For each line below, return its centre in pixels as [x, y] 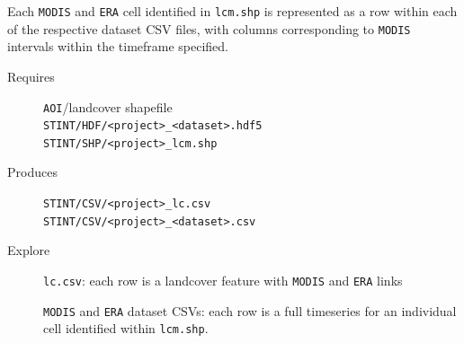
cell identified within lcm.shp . [126, 328]
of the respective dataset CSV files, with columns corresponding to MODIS [209, 28]
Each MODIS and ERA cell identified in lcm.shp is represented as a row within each [232, 11]
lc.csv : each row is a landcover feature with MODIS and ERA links [223, 280]
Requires [31, 76]
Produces [32, 172]
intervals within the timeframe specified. [118, 46]
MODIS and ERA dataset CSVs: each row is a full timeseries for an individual [250, 310]
